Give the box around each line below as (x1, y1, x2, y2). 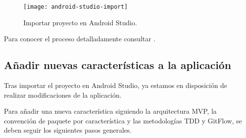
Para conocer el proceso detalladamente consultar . (4, 34, 156, 44)
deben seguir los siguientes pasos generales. (4, 125, 132, 135)
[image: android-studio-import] (23, 3, 128, 10)
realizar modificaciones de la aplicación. (4, 89, 122, 100)
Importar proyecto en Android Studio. (23, 17, 137, 27)
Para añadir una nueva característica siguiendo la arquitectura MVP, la (4, 106, 217, 116)
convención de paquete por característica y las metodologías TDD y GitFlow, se (4, 115, 242, 125)
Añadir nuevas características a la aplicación (4, 57, 231, 72)
